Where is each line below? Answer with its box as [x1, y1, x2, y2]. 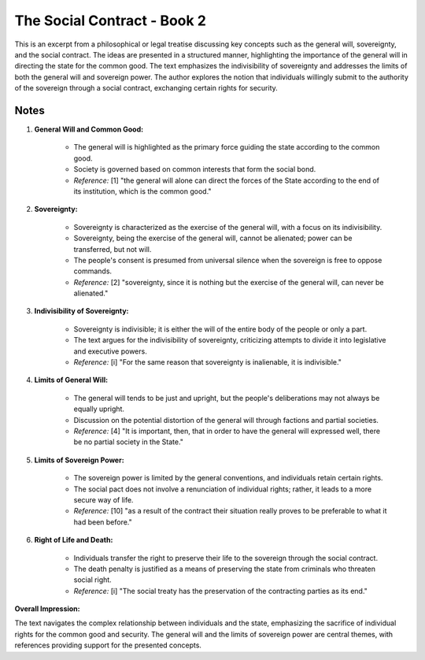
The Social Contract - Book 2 [14, 12, 206, 29]
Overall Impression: [14, 604, 80, 614]
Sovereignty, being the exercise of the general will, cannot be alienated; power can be [73, 233, 353, 243]
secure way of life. [73, 495, 134, 504]
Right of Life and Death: [34, 536, 113, 545]
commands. [73, 266, 113, 276]
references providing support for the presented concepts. [14, 640, 202, 650]
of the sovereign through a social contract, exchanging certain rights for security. [14, 83, 279, 93]
